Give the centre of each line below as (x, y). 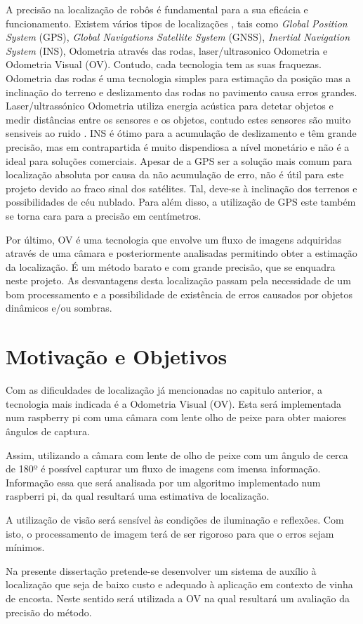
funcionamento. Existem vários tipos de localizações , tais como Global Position (177, 23)
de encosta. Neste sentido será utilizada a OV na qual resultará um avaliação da (178, 598)
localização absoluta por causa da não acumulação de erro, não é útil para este (175, 174)
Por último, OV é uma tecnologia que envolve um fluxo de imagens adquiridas (174, 239)
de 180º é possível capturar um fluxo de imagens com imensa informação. (163, 469)
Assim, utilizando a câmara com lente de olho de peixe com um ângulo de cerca (177, 454)
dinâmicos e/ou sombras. (59, 308)
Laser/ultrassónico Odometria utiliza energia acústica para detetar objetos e (170, 106)
